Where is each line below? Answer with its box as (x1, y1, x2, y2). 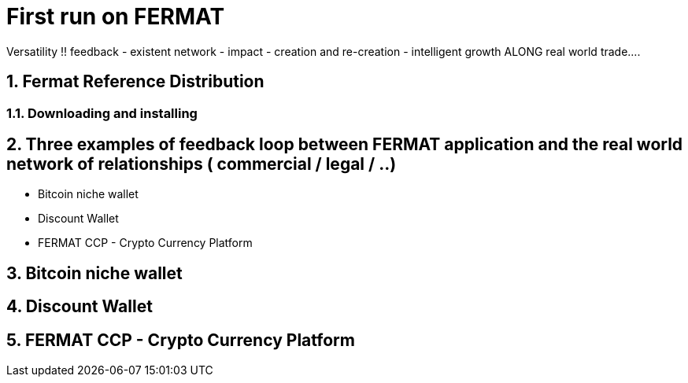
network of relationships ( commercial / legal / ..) (6, 154, 397, 175)
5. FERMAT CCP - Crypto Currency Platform (6, 330, 355, 350)
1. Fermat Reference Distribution (6, 72, 264, 92)
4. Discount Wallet (6, 296, 153, 317)
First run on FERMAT (6, 3, 225, 30)
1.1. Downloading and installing (6, 105, 198, 121)
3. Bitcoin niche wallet (6, 263, 183, 283)
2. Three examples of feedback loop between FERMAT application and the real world (6, 134, 683, 155)
